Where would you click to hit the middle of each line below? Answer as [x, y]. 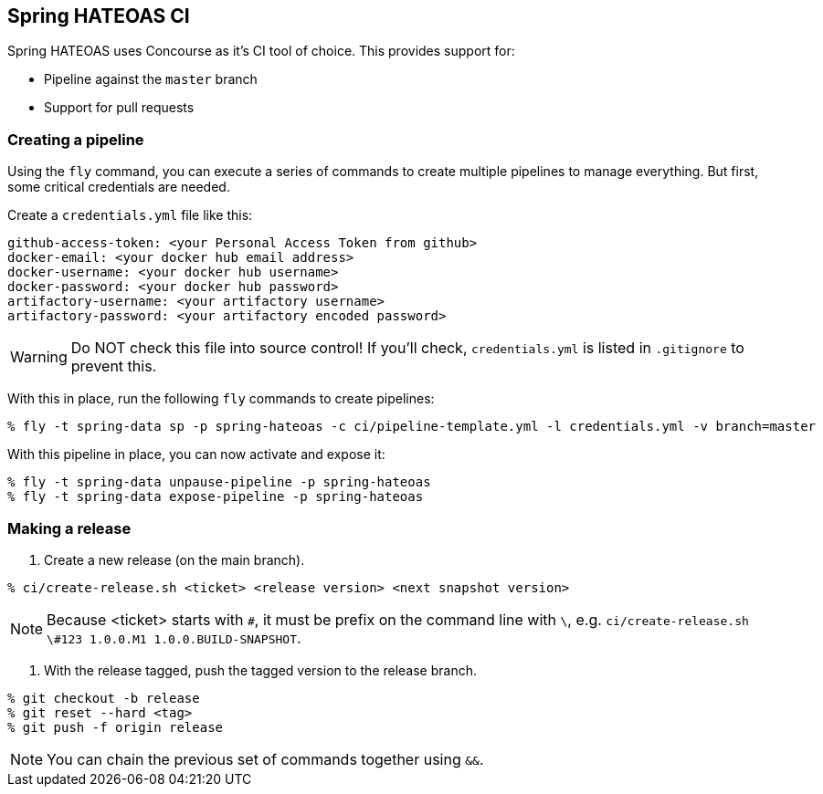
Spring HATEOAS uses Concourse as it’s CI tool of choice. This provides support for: [261, 51]
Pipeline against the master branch [151, 79]
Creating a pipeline [76, 139]
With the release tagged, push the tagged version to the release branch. [261, 670]
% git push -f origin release [116, 727]
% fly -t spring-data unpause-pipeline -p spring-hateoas [219, 482]
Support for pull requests [119, 108]
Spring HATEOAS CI [99, 16]
